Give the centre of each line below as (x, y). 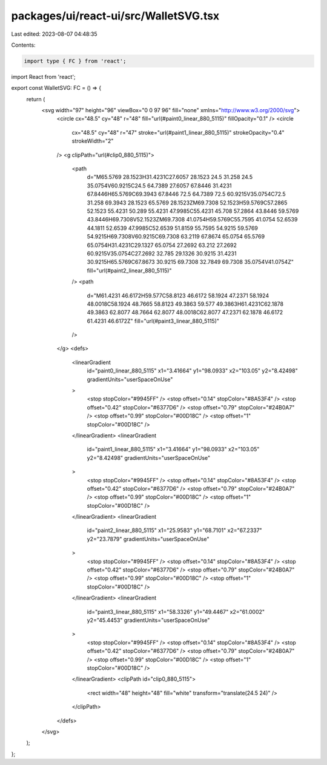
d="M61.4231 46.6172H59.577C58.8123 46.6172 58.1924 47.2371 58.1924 (178, 295)
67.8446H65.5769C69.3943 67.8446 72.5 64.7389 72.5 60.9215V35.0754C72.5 (186, 194)
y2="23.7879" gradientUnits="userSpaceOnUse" (148, 539)
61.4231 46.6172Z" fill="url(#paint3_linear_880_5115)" (153, 321)
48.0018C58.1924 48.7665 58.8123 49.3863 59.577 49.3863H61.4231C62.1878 (185, 304)
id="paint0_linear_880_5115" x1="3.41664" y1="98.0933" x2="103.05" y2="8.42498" (192, 371)
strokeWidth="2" (93, 141)
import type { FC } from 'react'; (75, 61)
